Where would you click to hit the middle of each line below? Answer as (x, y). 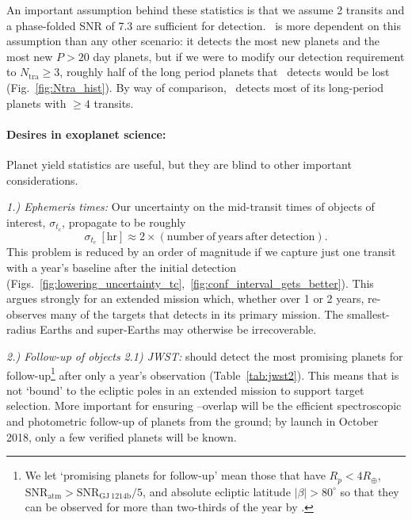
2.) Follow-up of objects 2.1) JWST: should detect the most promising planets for (205, 356)
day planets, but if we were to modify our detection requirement (249, 56)
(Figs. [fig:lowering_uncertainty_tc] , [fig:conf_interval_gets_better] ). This (190, 283)
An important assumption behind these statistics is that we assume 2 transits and (206, 10)
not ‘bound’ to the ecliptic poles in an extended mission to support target (185, 390)
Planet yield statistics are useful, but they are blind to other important (179, 164)
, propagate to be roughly (124, 222)
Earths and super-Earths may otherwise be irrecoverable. (178, 329)
